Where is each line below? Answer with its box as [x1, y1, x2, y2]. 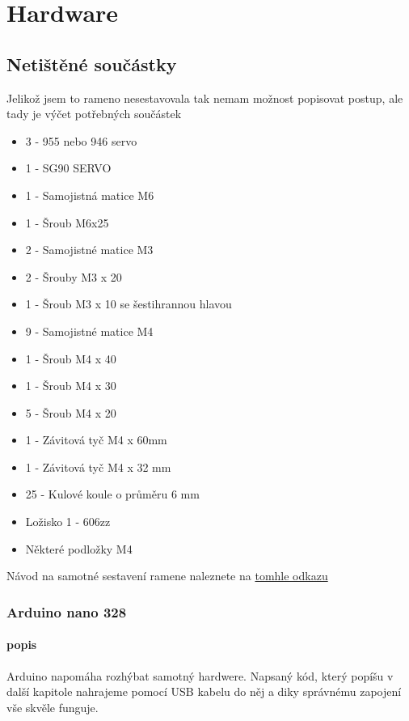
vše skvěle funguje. [6, 698, 99, 715]
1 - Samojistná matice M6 [25, 186, 154, 203]
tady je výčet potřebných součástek [6, 105, 182, 122]
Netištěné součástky [6, 51, 177, 76]
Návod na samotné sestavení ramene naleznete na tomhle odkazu [6, 567, 328, 584]
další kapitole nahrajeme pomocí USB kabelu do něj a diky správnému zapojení [6, 683, 402, 700]
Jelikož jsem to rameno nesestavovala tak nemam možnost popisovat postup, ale [6, 89, 403, 106]
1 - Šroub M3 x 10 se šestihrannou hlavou [25, 295, 232, 312]
